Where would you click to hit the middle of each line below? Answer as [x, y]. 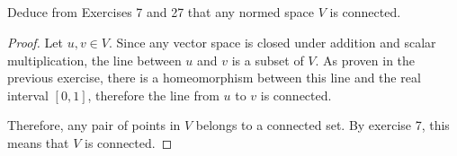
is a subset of [268, 60]
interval [28, 95]
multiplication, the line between [94, 60]
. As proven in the [365, 60]
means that [38, 142]
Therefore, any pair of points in [94, 125]
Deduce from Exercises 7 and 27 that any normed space [161, 12]
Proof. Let [35, 42]
